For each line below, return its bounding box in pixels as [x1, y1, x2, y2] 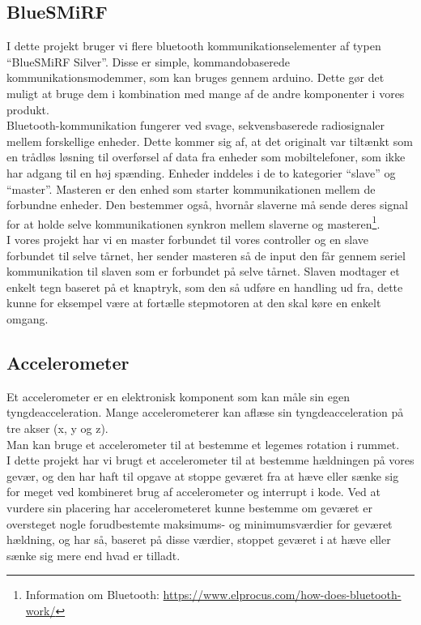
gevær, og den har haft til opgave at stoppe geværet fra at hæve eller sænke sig [6, 467, 399, 484]
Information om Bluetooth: [25, 586, 159, 603]
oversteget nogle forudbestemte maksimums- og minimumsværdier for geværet [6, 515, 393, 532]
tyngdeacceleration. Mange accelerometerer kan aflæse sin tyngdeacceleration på [6, 404, 404, 421]
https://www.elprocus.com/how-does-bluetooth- [163, 586, 402, 603]
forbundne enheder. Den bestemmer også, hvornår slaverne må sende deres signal [6, 196, 408, 213]
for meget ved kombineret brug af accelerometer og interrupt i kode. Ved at [6, 483, 381, 500]
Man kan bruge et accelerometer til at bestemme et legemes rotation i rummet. [6, 435, 400, 452]
